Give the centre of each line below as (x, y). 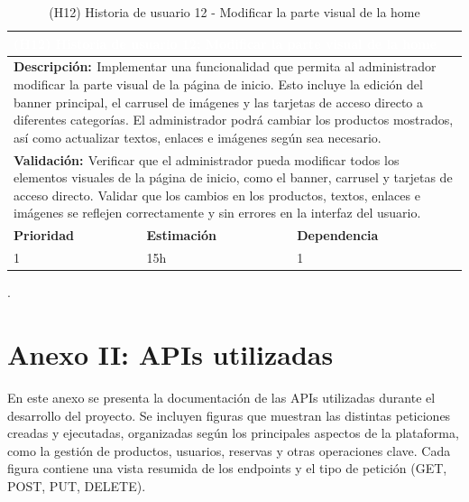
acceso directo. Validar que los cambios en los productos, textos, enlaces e (217, 195)
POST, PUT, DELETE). (77, 485)
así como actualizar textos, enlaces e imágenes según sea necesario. (198, 137)
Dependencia (338, 235)
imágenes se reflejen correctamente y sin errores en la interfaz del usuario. (217, 213)
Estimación (182, 235)
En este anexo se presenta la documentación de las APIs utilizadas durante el (221, 397)
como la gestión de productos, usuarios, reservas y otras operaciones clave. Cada (229, 450)
